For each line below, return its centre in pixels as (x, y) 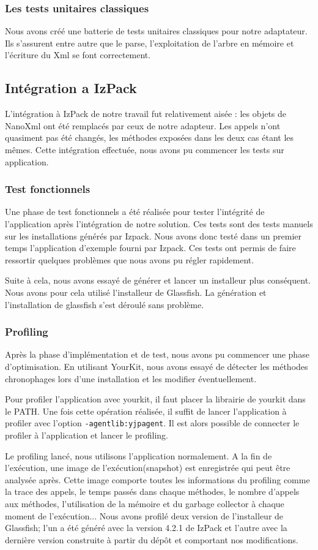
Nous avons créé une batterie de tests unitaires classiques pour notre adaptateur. (156, 31)
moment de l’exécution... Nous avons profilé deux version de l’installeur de (144, 515)
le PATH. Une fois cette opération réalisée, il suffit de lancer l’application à (146, 411)
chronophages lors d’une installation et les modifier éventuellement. (131, 378)
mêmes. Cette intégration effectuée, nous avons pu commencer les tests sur (145, 149)
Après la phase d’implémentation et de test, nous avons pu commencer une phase (157, 354)
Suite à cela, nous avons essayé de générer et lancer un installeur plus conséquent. (158, 280)
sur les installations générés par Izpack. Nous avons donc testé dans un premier (153, 235)
